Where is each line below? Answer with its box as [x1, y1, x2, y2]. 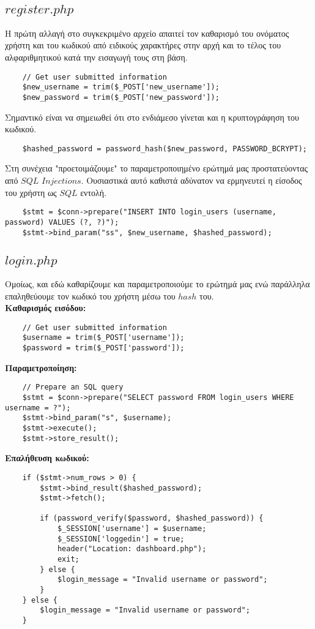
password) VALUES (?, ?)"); [5, 217, 119, 227]
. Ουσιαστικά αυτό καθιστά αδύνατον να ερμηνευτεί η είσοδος [81, 174, 302, 186]
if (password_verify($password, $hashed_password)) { [40, 514, 264, 523]
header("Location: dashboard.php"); [57, 544, 207, 554]
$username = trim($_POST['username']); [22, 333, 185, 342]
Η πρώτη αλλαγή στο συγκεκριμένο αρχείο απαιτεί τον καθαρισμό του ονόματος [5, 26, 289, 39]
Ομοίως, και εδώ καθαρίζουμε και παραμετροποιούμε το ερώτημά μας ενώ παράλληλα [5, 277, 310, 290]
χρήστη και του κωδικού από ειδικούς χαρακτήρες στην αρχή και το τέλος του [5, 39, 281, 51]
